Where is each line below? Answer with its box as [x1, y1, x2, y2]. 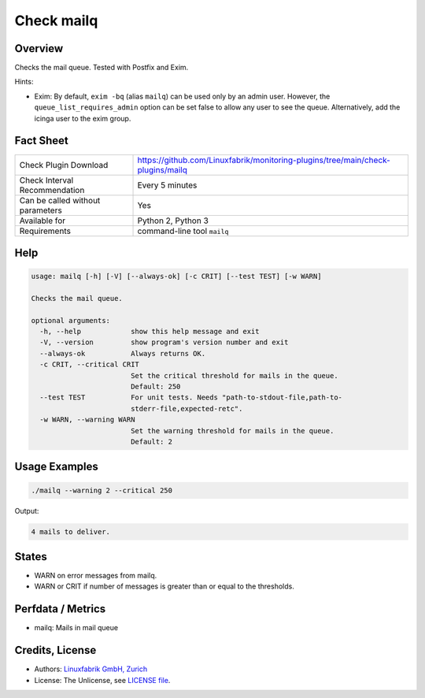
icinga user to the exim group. [34, 113, 131, 123]
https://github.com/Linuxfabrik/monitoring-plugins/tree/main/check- [137, 154, 391, 165]
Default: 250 [130, 382, 181, 392]
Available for [19, 215, 66, 226]
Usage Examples [14, 460, 98, 473]
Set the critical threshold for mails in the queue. [130, 371, 338, 380]
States [14, 550, 47, 563]
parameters [19, 205, 62, 216]
